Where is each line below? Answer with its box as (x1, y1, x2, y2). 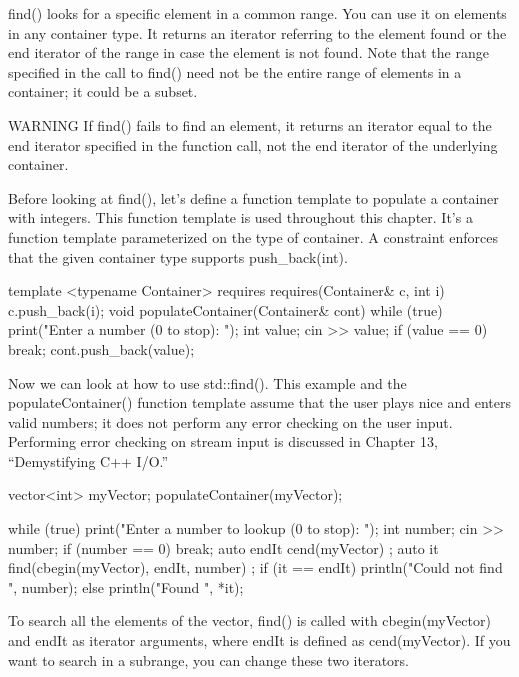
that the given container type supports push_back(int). (8, 246, 348, 267)
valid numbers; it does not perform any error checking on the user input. (8, 411, 453, 432)
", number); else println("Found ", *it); (8, 576, 244, 597)
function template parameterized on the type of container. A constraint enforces (8, 226, 498, 247)
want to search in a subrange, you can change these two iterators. (8, 649, 409, 670)
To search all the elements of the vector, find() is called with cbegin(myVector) (8, 610, 491, 631)
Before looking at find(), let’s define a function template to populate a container (8, 187, 499, 208)
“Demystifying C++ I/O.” (8, 450, 169, 471)
